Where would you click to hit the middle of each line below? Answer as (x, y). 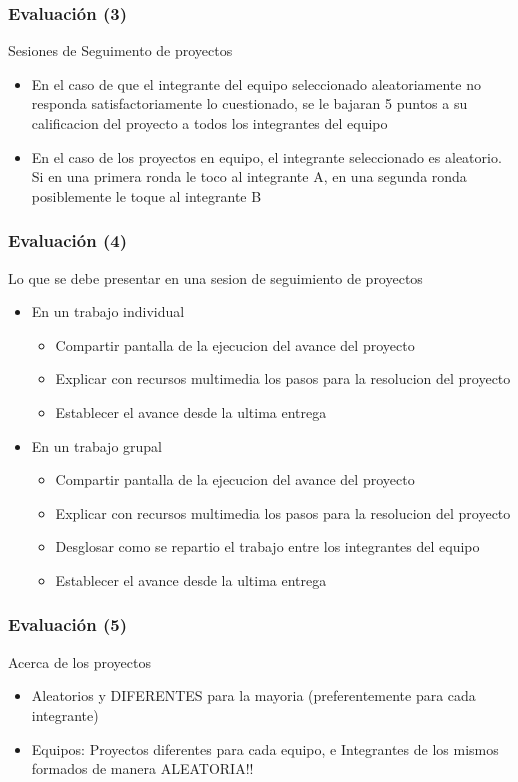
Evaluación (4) (67, 240)
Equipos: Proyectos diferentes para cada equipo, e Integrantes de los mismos (265, 748)
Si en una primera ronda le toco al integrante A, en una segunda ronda (249, 176)
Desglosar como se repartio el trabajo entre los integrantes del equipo (267, 546)
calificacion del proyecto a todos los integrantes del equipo (209, 123)
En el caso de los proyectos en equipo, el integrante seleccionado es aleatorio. (266, 156)
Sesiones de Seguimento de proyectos (120, 50)
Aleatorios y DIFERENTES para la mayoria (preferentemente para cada (253, 695)
